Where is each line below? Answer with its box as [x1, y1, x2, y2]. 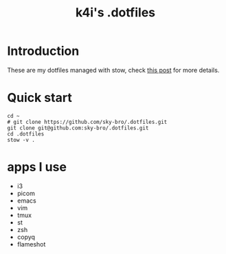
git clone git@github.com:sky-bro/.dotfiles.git [7, 125, 149, 131]
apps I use [7, 160, 67, 175]
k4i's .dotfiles [75, 5, 156, 21]
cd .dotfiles [7, 130, 45, 138]
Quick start [7, 90, 72, 105]
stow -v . [7, 136, 36, 143]
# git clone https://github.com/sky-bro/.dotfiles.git [7, 118, 168, 125]
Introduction [7, 43, 80, 59]
